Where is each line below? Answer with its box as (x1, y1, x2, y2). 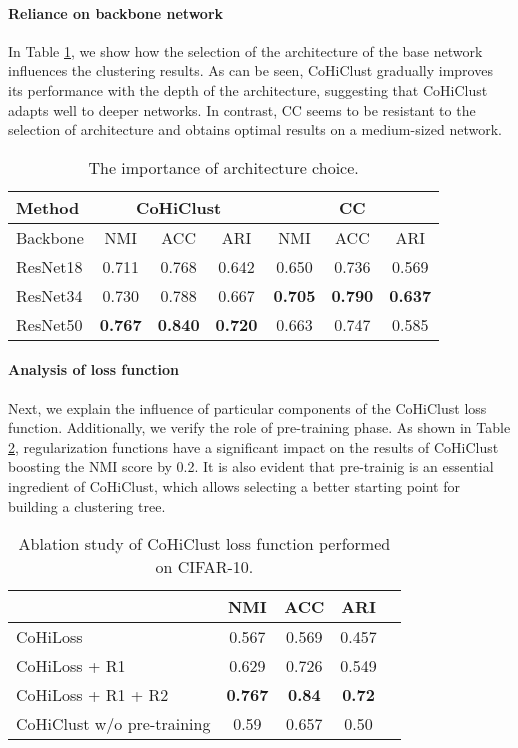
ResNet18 (16, 254, 83, 278)
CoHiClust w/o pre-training (16, 712, 211, 736)
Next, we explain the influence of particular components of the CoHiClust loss (8, 397, 487, 418)
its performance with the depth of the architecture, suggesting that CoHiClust (8, 79, 488, 100)
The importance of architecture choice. (88, 155, 359, 179)
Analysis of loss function (8, 359, 180, 380)
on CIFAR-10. (155, 555, 254, 579)
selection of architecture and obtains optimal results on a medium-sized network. (8, 119, 503, 140)
